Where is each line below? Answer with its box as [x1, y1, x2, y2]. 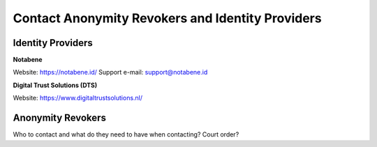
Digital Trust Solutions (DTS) [13, 81, 98, 89]
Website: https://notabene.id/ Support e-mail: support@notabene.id [13, 68, 208, 77]
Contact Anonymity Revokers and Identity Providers [13, 10, 322, 26]
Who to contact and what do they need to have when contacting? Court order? [13, 130, 239, 139]
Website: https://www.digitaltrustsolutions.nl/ [13, 94, 143, 102]
